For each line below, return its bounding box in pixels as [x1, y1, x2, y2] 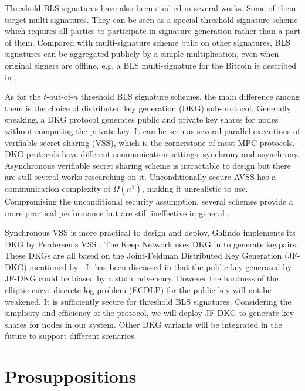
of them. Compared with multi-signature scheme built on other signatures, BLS [5, 36, 290, 48]
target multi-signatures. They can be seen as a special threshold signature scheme [5, 13, 298, 25]
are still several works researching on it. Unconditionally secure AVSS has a [5, 171, 276, 183]
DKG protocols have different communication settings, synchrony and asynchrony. [5, 148, 300, 160]
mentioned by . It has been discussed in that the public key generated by [29, 260, 292, 273]
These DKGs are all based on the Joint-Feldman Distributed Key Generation [5, 249, 282, 261]
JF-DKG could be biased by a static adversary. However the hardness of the [5, 272, 279, 284]
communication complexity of [5, 182, 111, 194]
